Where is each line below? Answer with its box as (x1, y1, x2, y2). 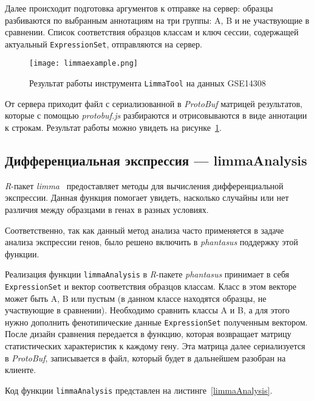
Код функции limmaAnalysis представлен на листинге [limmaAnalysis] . (5, 383, 273, 396)
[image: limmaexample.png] (29, 59, 138, 68)
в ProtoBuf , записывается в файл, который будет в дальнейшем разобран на (5, 351, 286, 364)
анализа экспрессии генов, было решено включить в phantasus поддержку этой (5, 235, 298, 248)
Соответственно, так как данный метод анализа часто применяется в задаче (5, 223, 284, 236)
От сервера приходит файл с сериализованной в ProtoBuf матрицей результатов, (5, 97, 302, 110)
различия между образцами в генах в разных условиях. (5, 203, 209, 215)
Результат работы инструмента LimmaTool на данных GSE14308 (29, 77, 266, 89)
